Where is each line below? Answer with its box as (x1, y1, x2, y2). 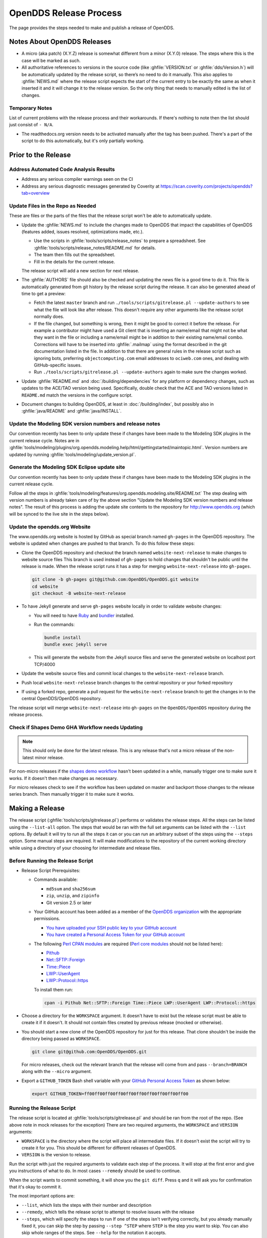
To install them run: (34, 986, 73, 992)
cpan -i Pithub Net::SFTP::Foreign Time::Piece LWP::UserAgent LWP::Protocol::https (44, 1000, 256, 1005)
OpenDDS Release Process (9, 7, 122, 18)
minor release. (35, 754, 64, 760)
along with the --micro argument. (21, 1069, 92, 1075)
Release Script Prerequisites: (21, 867, 81, 874)
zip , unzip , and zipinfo (46, 893, 100, 899)
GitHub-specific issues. (34, 362, 82, 368)
